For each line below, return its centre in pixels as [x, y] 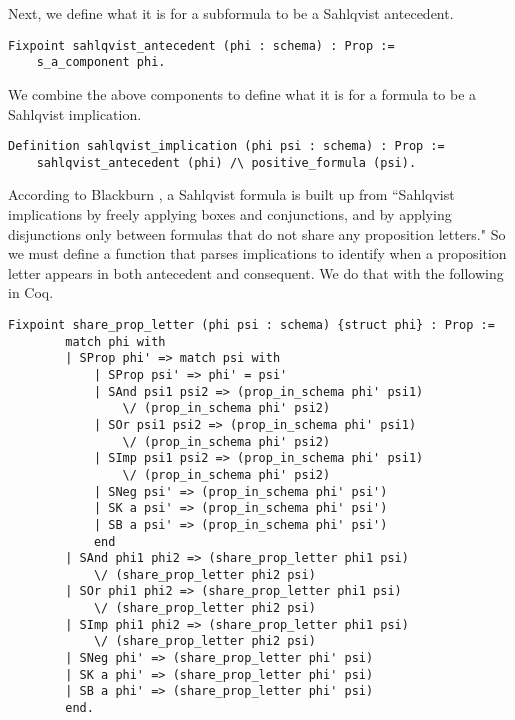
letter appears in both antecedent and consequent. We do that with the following [256, 272]
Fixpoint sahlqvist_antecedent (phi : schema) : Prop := [201, 45]
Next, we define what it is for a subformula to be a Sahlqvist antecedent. [231, 13]
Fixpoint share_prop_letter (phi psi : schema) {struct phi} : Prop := [251, 324]
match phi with [115, 341]
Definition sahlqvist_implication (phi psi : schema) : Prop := [226, 146]
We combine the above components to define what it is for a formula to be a [242, 93]
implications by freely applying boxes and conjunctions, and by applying [230, 214]
